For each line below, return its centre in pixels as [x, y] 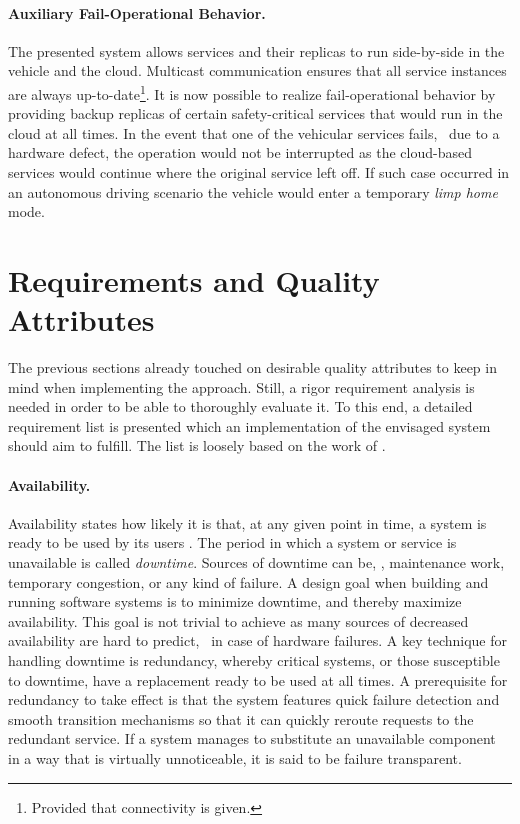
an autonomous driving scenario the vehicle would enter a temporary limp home [253, 191]
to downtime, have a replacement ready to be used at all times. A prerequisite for [258, 679]
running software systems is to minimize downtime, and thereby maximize [235, 601]
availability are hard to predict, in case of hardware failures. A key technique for [257, 640]
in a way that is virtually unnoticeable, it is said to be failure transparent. [235, 758]
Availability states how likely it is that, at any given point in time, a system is [247, 522]
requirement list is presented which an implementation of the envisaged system [249, 425]
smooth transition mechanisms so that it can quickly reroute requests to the [241, 718]
